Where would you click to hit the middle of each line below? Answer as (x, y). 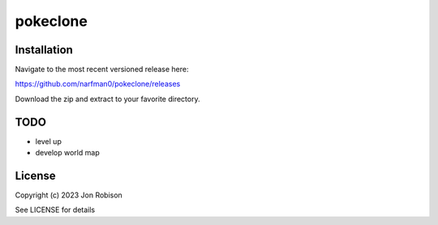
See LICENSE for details (55, 210)
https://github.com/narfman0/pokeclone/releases (98, 84)
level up (49, 141)
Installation (44, 50)
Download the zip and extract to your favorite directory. (107, 99)
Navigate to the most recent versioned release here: (102, 70)
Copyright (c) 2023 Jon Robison (69, 195)
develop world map (68, 153)
